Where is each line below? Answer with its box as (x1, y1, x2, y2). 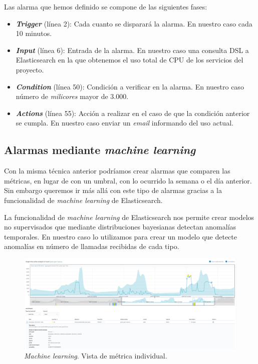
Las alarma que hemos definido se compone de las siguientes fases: (4, 1, 207, 11)
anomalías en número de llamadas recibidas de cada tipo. (4, 241, 179, 251)
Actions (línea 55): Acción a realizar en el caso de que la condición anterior (16, 107, 250, 118)
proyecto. (16, 64, 44, 74)
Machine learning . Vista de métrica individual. (24, 350, 167, 361)
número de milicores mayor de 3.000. (16, 91, 129, 101)
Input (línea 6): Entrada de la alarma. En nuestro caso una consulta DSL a (16, 44, 249, 55)
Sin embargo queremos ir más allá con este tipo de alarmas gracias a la (4, 185, 222, 195)
